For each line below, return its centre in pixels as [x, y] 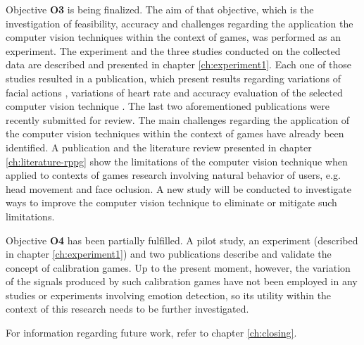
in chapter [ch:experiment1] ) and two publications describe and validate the [169, 254]
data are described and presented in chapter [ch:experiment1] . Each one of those [179, 64]
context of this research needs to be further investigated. [127, 309]
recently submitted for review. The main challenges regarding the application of [178, 119]
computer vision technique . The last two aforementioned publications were [168, 106]
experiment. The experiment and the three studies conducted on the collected [173, 50]
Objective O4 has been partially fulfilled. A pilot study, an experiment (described [182, 240]
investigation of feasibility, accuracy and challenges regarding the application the [180, 23]
